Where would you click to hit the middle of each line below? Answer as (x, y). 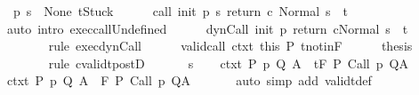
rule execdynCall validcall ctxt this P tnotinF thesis (230, 46)
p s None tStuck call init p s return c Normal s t (181, 11)
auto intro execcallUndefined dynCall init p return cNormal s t (207, 28)
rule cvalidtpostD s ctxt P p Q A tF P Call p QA (228, 63)
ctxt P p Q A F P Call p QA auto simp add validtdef (189, 80)
